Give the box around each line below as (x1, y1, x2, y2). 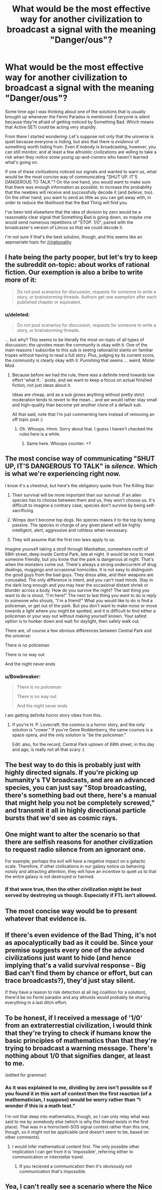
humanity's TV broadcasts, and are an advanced (5, 776, 155, 784)
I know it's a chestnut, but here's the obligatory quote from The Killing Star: (5, 482, 155, 488)
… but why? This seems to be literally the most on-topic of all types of (5, 337, 144, 343)
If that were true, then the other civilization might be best (5, 886, 142, 892)
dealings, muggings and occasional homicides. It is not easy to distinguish (5, 566, 153, 572)
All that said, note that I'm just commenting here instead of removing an (12, 412, 155, 417)
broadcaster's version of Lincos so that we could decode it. (5, 224, 124, 230)
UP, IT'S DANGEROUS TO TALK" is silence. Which (5, 462, 158, 470)
